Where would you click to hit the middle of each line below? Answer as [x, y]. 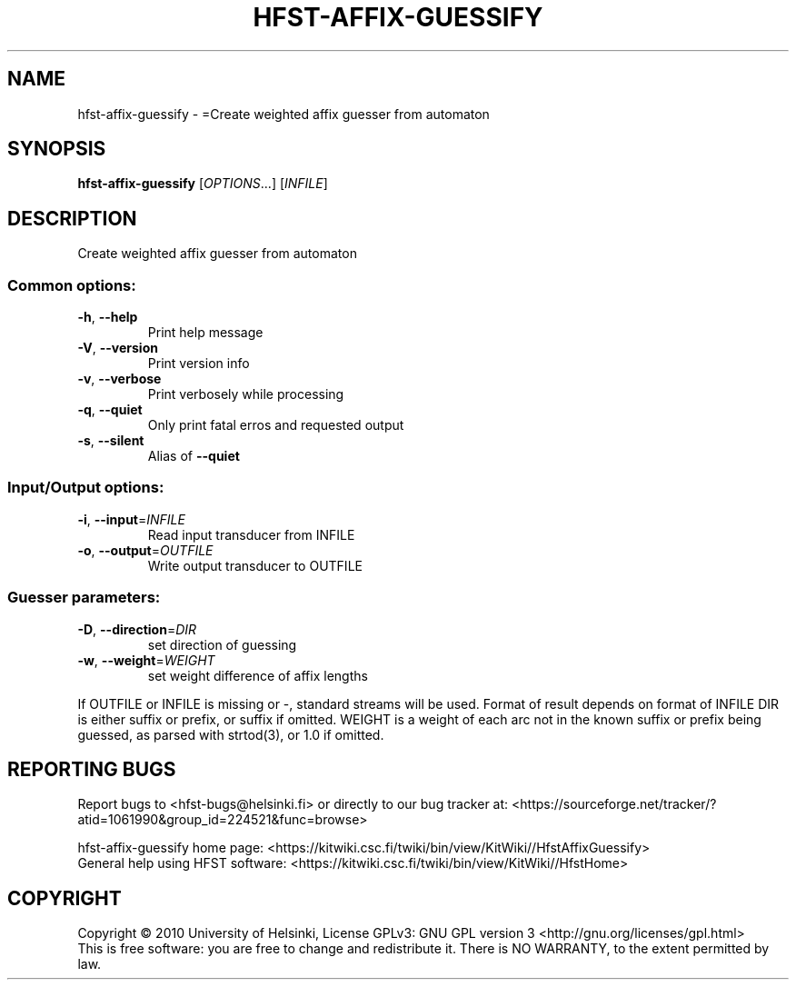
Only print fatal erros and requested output [276, 425]
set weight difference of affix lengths [258, 675]
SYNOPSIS [57, 149]
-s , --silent [111, 441]
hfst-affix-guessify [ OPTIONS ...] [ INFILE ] [203, 184]
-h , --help [108, 317]
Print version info [199, 364]
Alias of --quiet [194, 456]
